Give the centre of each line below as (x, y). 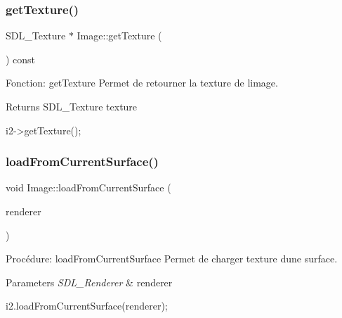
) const (21, 59)
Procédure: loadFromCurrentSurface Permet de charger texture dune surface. (172, 259)
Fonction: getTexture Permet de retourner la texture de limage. (142, 83)
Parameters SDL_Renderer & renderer (89, 282)
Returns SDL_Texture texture (72, 106)
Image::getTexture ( (119, 36)
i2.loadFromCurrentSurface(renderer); (87, 306)
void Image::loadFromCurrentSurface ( (88, 187)
